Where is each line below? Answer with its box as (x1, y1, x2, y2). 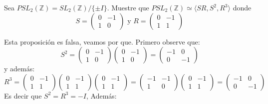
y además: (4, 63, 35, 74)
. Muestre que (107, 2, 149, 12)
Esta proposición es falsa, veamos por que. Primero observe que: (4, 36, 200, 47)
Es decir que (4, 90, 42, 101)
